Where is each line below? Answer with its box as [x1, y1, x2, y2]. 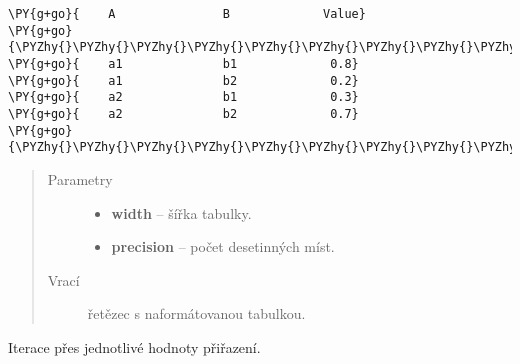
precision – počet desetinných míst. [111, 236, 335, 257]
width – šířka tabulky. [111, 202, 252, 223]
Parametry [47, 168, 113, 189]
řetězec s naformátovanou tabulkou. [87, 303, 306, 324]
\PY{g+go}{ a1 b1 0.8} [8, 56, 359, 71]
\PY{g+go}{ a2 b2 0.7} [8, 106, 359, 121]
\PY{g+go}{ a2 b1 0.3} [8, 90, 359, 105]
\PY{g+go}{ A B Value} [8, 7, 366, 21]
